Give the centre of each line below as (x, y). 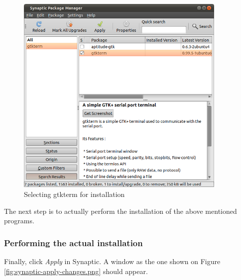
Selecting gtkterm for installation (74, 194)
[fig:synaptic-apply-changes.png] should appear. (76, 271)
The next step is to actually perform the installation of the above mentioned (120, 211)
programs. (19, 221)
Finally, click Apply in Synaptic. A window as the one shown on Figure (112, 261)
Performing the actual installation (73, 242)
